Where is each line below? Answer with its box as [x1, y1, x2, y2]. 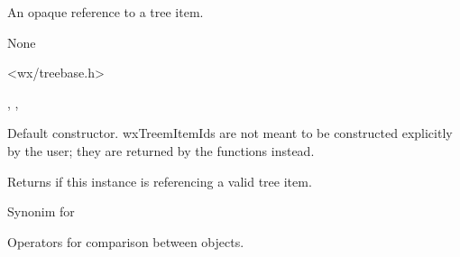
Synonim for [7, 202, 75, 221]
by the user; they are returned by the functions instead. [7, 141, 315, 160]
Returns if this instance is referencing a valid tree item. [7, 171, 312, 190]
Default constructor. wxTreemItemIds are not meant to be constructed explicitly [7, 124, 453, 142]
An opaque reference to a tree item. [7, 3, 204, 21]
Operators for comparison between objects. [7, 232, 244, 251]
